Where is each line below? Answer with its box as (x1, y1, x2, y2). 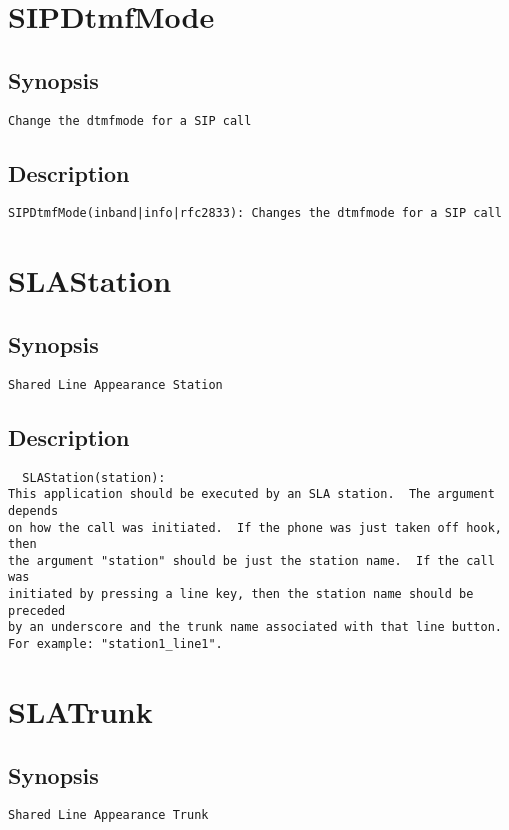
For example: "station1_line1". (8, 637, 223, 652)
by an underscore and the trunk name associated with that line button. (8, 620, 502, 635)
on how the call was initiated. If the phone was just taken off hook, (8, 520, 502, 535)
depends (8, 503, 59, 518)
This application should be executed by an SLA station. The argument (8, 487, 495, 502)
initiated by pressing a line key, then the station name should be (8, 587, 474, 602)
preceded (8, 603, 66, 618)
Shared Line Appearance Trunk (8, 808, 209, 823)
